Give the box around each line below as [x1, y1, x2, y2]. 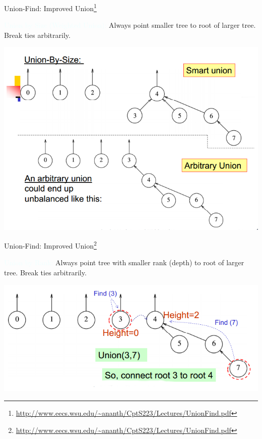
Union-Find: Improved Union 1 [4, 2, 97, 13]
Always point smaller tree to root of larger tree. [109, 20, 256, 30]
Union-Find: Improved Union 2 [4, 239, 97, 251]
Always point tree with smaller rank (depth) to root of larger [55, 257, 244, 268]
